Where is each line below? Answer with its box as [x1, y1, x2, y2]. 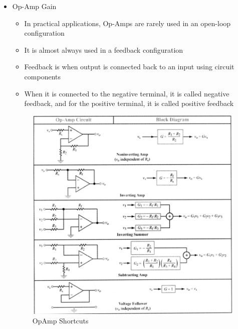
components [24, 71, 61, 81]
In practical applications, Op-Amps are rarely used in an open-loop [24, 18, 231, 28]
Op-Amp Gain [12, 1, 57, 11]
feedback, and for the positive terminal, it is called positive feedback [24, 98, 234, 108]
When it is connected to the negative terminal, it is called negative [24, 88, 229, 98]
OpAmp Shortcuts [32, 315, 89, 326]
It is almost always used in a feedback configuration [24, 44, 183, 55]
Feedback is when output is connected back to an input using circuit [24, 61, 234, 72]
